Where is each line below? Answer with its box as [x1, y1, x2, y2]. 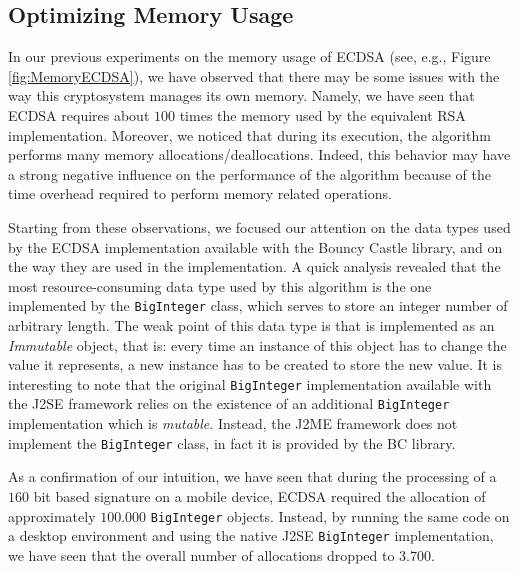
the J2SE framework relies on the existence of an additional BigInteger [8, 393, 450, 414]
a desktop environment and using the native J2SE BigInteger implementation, [8, 525, 494, 546]
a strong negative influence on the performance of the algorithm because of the [8, 163, 491, 184]
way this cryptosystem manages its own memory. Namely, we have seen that [8, 85, 475, 106]
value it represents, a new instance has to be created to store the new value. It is [8, 354, 503, 375]
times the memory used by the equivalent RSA [179, 104, 466, 125]
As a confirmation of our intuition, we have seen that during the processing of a [8, 466, 497, 487]
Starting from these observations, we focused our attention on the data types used [8, 216, 511, 237]
